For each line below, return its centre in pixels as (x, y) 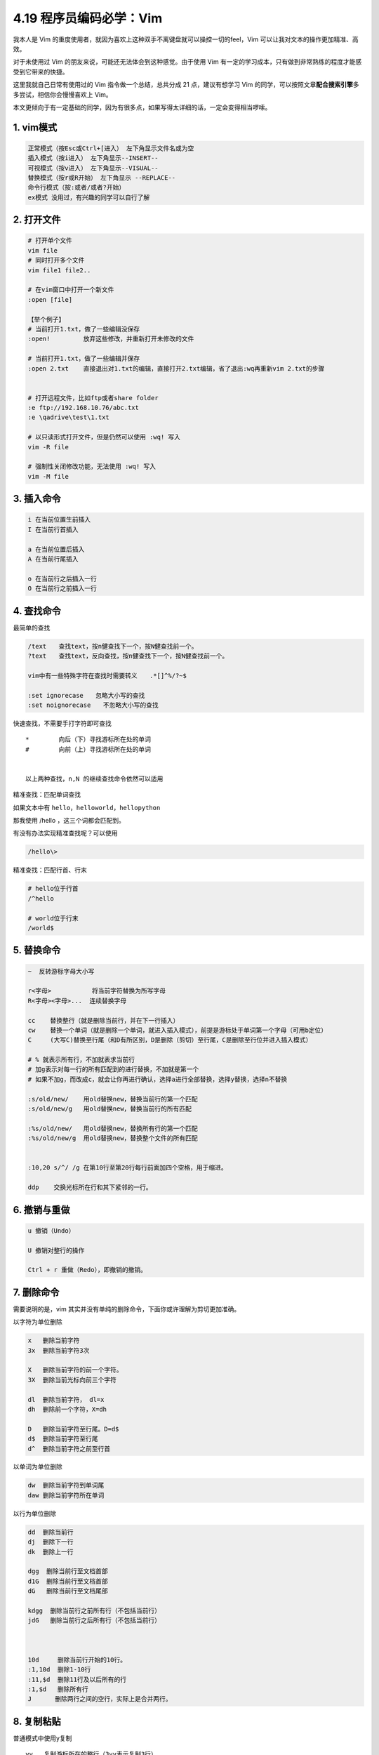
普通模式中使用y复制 (42, 1738)
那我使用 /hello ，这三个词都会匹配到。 (69, 821)
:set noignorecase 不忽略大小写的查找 (93, 705)
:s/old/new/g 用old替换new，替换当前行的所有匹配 (110, 1109)
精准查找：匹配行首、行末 (50, 870)
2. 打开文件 (37, 220)
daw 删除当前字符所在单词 (66, 1495)
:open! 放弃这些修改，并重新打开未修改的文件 (111, 339)
